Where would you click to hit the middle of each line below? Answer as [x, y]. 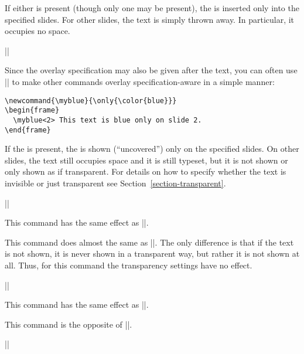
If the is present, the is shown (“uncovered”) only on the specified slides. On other [152, 149]
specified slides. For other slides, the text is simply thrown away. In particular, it [150, 19]
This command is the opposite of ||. [69, 324]
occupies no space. [37, 31]
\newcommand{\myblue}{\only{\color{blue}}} [91, 101]
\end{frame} [28, 130]
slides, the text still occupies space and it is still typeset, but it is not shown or [146, 160]
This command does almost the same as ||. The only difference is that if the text [149, 242]
